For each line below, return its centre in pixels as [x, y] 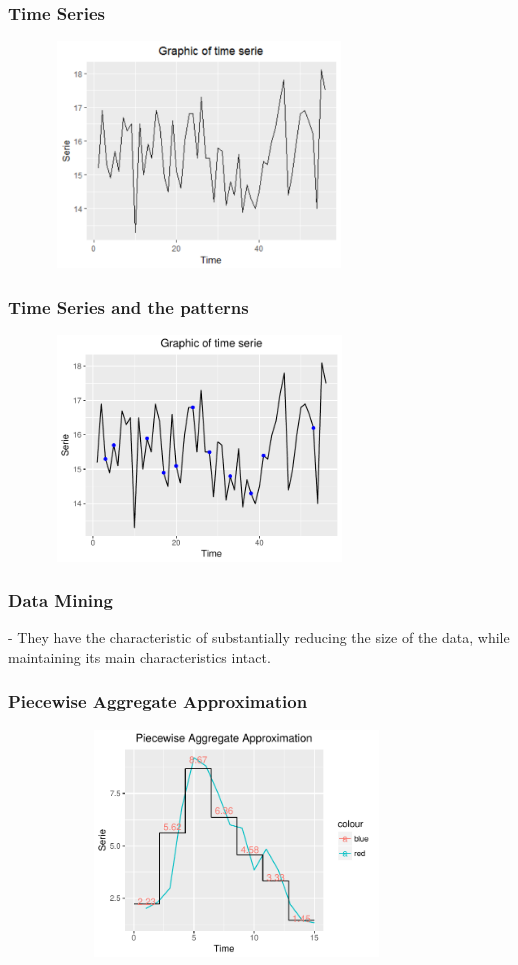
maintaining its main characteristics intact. [139, 656]
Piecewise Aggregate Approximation [158, 701]
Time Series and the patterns [128, 306]
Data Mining [60, 600]
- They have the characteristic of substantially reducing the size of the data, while [259, 637]
